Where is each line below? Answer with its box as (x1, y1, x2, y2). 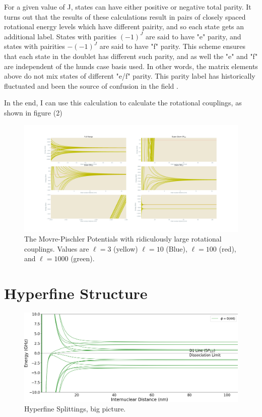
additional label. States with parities (4, 31, 117, 41)
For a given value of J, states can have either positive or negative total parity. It (4, 2, 251, 12)
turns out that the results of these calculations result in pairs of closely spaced (4, 11, 246, 22)
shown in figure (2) (4, 107, 62, 117)
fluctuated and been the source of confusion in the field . (4, 80, 178, 91)
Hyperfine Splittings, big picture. (24, 403, 126, 414)
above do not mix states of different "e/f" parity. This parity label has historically (4, 71, 255, 81)
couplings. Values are (24, 243, 89, 254)
